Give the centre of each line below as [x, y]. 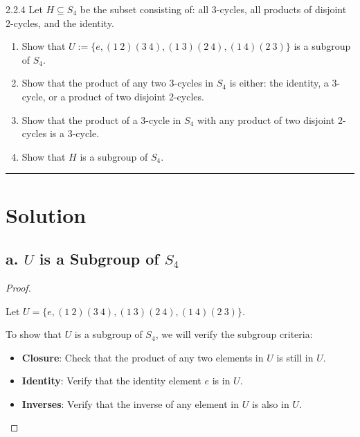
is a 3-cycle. [74, 133]
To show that [34, 334]
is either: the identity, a [279, 83]
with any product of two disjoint [266, 119]
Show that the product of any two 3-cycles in [118, 83]
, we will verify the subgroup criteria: [234, 334]
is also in [270, 403]
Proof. [18, 287]
